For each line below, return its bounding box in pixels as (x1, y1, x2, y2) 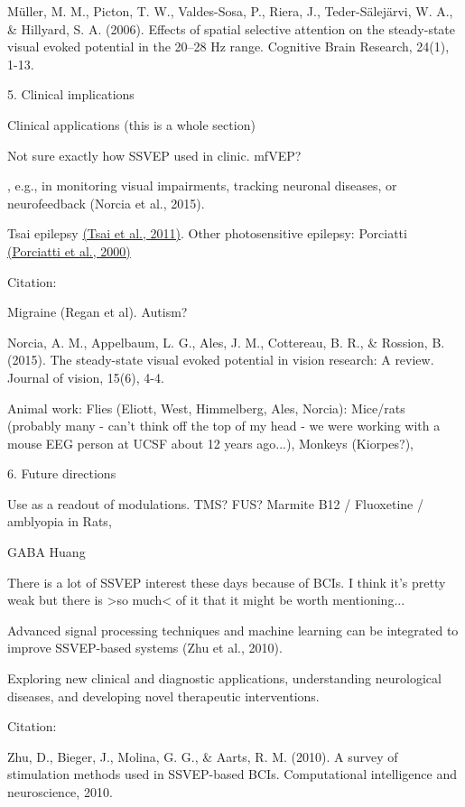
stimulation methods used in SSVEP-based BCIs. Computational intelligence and (7, 765, 457, 784)
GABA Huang (7, 543, 86, 561)
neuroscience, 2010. (7, 783, 113, 801)
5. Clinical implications (7, 85, 135, 104)
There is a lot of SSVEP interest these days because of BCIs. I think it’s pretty (7, 572, 446, 591)
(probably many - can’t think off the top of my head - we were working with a (7, 416, 441, 435)
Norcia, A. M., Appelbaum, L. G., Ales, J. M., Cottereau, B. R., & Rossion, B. (7, 332, 445, 351)
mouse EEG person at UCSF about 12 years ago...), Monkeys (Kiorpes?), (7, 433, 414, 452)
